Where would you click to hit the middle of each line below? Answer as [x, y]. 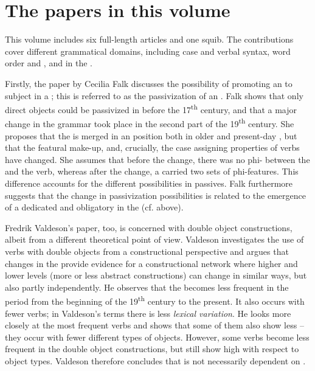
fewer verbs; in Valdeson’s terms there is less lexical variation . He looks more [148, 313]
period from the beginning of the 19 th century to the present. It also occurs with [155, 300]
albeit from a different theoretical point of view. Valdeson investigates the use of [154, 239]
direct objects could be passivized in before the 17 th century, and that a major [151, 109]
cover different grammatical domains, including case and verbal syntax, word [148, 51]
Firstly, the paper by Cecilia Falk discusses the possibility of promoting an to [149, 83]
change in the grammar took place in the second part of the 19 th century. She [150, 123]
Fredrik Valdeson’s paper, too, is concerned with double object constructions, [149, 227]
